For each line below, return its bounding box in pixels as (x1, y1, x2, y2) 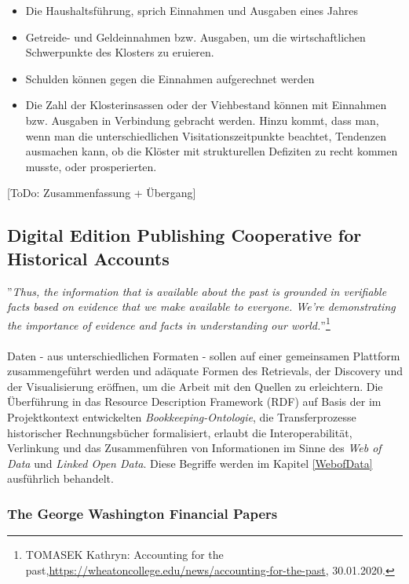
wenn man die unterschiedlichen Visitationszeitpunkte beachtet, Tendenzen (25, 127, 386, 144)
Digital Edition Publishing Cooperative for (7, 223, 362, 247)
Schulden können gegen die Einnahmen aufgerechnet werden (25, 70, 315, 86)
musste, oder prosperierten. (25, 158, 157, 174)
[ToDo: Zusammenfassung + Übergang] (7, 184, 196, 201)
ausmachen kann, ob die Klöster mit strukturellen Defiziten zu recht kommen (25, 143, 398, 159)
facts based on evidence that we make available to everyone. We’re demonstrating (7, 298, 396, 315)
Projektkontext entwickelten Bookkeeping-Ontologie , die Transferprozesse (7, 408, 356, 425)
